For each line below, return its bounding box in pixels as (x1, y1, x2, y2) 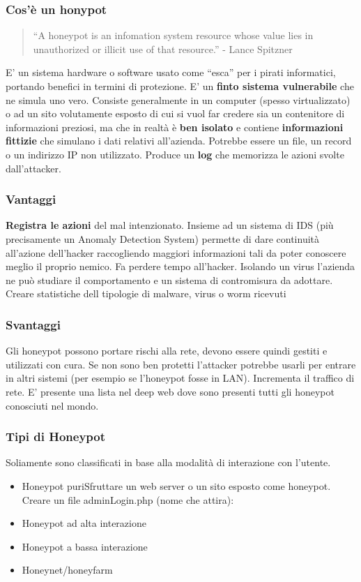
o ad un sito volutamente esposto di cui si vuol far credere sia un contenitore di (6, 106, 345, 121)
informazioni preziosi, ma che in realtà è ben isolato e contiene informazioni (6, 119, 344, 134)
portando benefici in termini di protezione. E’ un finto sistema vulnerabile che (6, 79, 354, 93)
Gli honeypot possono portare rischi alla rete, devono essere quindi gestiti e (6, 343, 328, 358)
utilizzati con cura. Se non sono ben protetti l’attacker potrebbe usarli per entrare (6, 357, 356, 371)
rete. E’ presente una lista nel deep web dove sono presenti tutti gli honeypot (6, 384, 335, 398)
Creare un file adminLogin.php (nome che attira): (22, 492, 234, 507)
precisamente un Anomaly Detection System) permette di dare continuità (6, 231, 320, 246)
